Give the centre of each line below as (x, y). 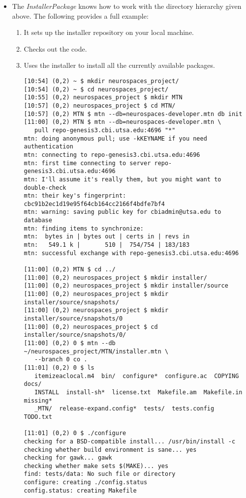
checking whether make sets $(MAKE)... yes (96, 466)
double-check (45, 188)
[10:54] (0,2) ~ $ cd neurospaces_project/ (96, 89)
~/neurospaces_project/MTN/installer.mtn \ (96, 351)
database (38, 220)
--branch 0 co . (61, 360)
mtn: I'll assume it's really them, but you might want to (123, 179)
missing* (38, 400)
